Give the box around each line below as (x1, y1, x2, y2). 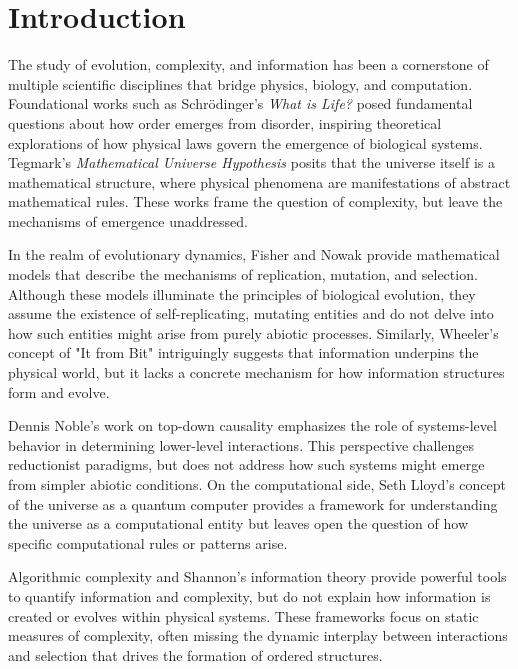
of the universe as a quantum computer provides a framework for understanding (8, 493, 498, 514)
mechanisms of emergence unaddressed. (8, 210, 248, 231)
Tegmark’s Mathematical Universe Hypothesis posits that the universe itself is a (8, 152, 495, 173)
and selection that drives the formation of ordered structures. (8, 644, 383, 665)
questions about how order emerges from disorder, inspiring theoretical (8, 112, 442, 133)
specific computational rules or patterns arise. (8, 532, 288, 553)
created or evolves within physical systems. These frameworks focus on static (8, 605, 479, 626)
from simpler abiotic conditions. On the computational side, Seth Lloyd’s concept (8, 474, 506, 494)
